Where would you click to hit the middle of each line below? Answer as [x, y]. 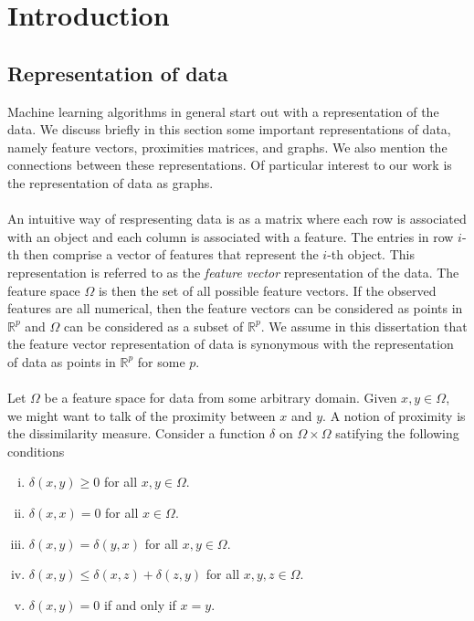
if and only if [140, 604]
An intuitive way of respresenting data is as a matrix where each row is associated [237, 219]
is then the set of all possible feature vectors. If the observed [267, 290]
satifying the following [397, 433]
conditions [36, 451]
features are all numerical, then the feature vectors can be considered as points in [235, 308]
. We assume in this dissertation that [364, 326]
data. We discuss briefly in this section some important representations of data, [229, 129]
